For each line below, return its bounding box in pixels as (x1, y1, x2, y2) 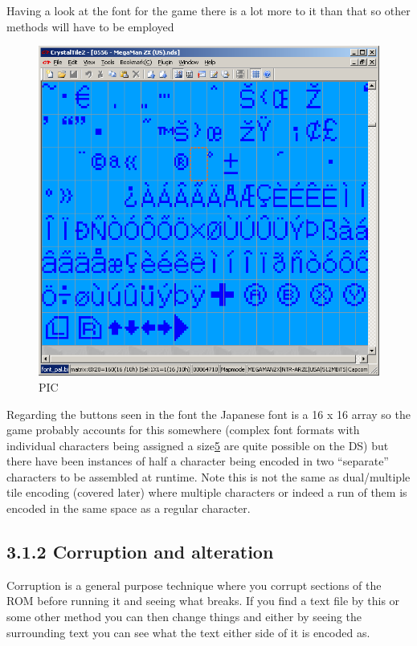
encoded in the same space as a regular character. (6, 500, 251, 517)
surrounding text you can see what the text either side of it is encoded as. (6, 624, 370, 640)
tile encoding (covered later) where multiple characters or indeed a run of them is (6, 484, 407, 501)
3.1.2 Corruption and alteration (6, 539, 274, 564)
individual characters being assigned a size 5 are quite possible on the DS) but (6, 437, 389, 453)
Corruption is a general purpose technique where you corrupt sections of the (6, 576, 382, 593)
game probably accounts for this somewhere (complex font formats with (6, 421, 360, 438)
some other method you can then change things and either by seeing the (6, 608, 362, 625)
